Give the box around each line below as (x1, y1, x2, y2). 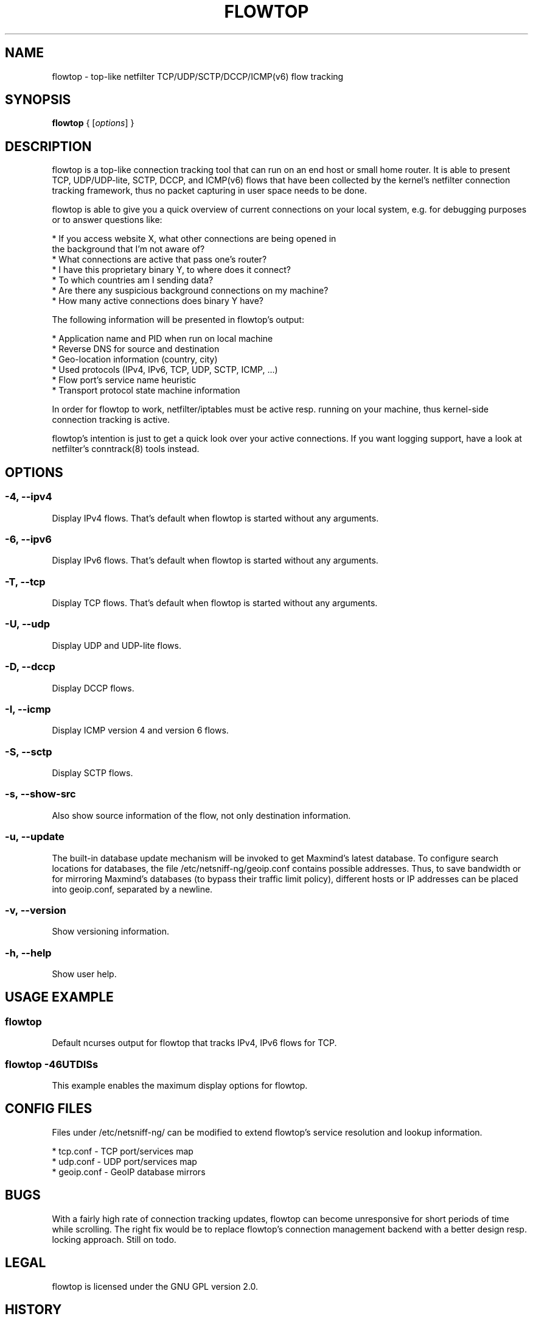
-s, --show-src (5, 788, 76, 801)
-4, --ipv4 (5, 490, 52, 503)
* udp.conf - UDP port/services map (52, 1156, 197, 1167)
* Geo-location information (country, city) (52, 354, 218, 365)
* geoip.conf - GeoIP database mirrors (52, 1166, 206, 1177)
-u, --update (5, 830, 64, 843)
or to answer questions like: (52, 214, 162, 225)
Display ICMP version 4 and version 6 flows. (52, 725, 229, 736)
